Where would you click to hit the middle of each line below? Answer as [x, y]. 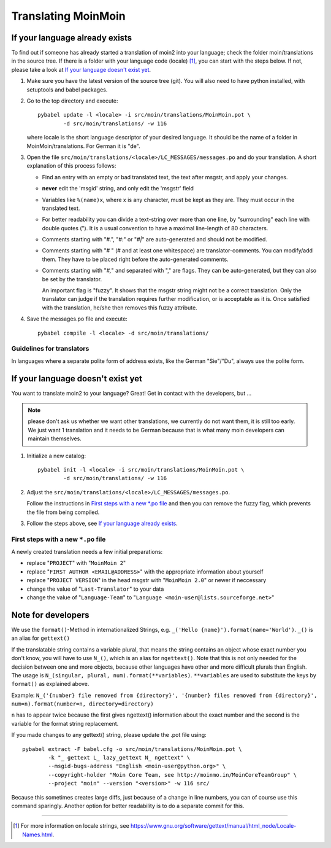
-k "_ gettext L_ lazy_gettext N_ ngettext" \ [119, 758]
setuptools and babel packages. [67, 90]
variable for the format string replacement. [65, 723]
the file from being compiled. [63, 512]
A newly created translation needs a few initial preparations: [87, 552]
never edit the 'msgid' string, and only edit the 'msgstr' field [118, 189]
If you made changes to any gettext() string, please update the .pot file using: [109, 735]
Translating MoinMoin [68, 16]
